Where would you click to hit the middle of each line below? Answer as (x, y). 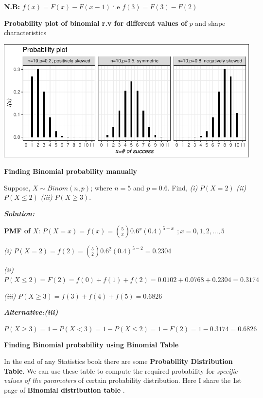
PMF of (17, 231)
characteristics (25, 32)
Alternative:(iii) (31, 312)
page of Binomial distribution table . (64, 389)
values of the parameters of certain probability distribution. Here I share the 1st (123, 380)
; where (101, 187)
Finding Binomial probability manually (71, 171)
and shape (210, 23)
